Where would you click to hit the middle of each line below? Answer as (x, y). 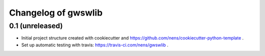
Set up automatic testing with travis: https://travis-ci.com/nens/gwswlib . (95, 45)
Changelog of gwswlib (56, 13)
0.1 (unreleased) (36, 26)
